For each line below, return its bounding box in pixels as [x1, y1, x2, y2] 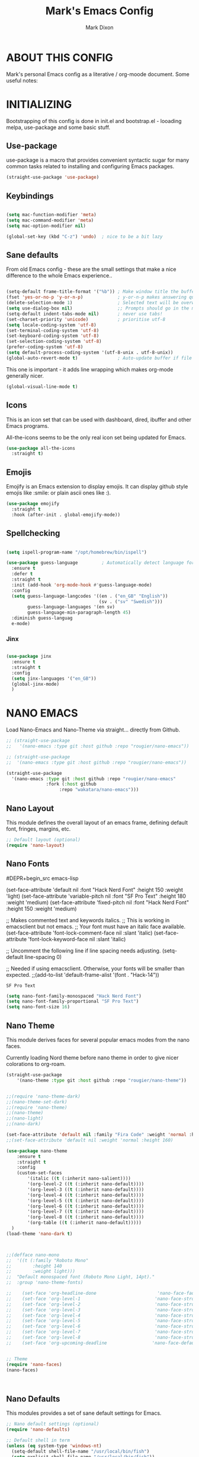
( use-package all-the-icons [6, 445, 76, 451]
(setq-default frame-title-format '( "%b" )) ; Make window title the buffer [6, 289, 197, 295]
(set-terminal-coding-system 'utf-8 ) [6, 327, 99, 333]
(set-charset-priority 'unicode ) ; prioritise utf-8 [6, 316, 166, 322]
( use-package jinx [6, 654, 52, 660]
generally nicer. [6, 372, 44, 379]
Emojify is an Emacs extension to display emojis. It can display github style [6, 483, 188, 490]
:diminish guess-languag [11, 615, 73, 622]
